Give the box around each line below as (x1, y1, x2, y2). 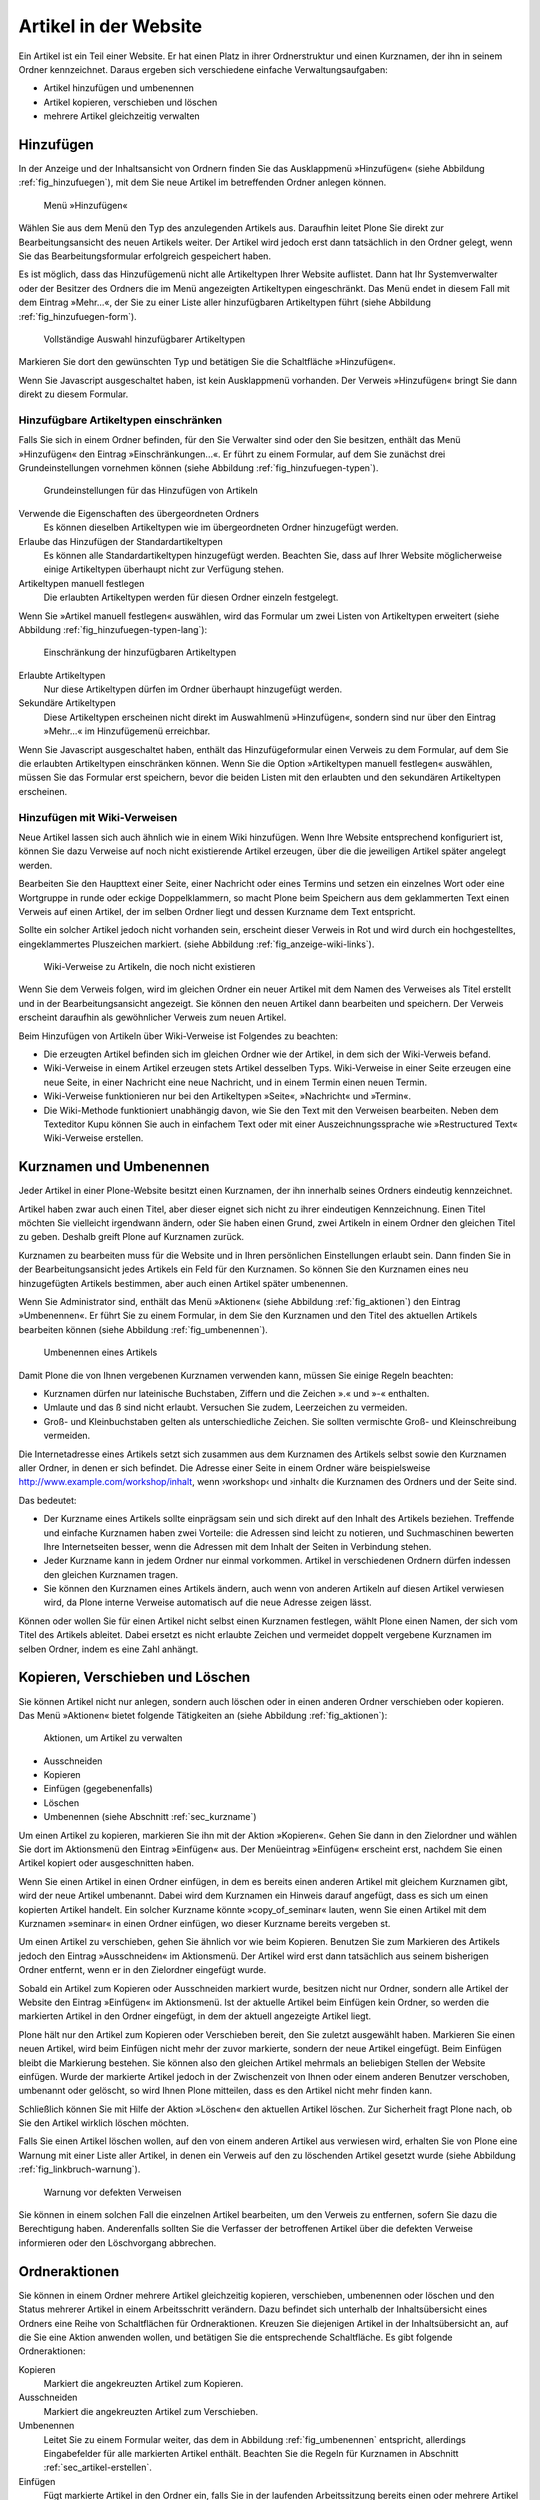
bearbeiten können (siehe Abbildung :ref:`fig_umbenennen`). (18, 1323, 269, 1335)
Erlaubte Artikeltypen (18, 669, 106, 681)
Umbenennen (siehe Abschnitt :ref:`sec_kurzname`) (43, 1811, 257, 1823)
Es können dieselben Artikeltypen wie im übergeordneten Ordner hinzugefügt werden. (43, 521, 399, 534)
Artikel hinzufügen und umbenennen (43, 82, 195, 94)
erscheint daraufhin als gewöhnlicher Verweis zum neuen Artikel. (18, 1011, 287, 1024)
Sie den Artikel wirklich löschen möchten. (18, 2117, 190, 2129)
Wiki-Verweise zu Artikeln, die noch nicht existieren (43, 961, 256, 973)
